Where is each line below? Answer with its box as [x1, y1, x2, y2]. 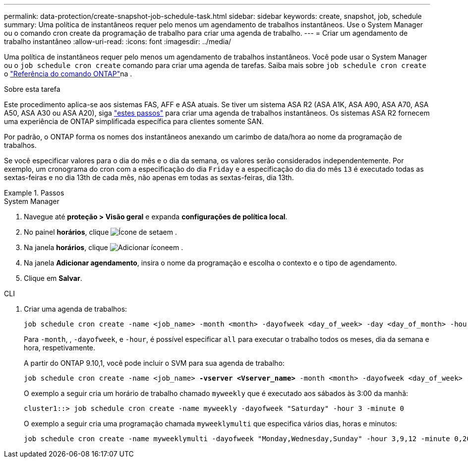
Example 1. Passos [4, 189, 64, 197]
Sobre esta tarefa [4, 85, 60, 93]
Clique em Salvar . [24, 274, 82, 282]
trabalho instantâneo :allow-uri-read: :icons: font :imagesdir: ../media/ [4, 37, 232, 46]
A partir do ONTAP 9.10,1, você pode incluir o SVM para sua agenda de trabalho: [24, 359, 285, 367]
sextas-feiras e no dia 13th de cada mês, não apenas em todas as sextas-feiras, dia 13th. [4, 173, 294, 182]
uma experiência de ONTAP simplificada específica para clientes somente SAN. [4, 117, 264, 126]
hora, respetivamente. [24, 343, 96, 352]
